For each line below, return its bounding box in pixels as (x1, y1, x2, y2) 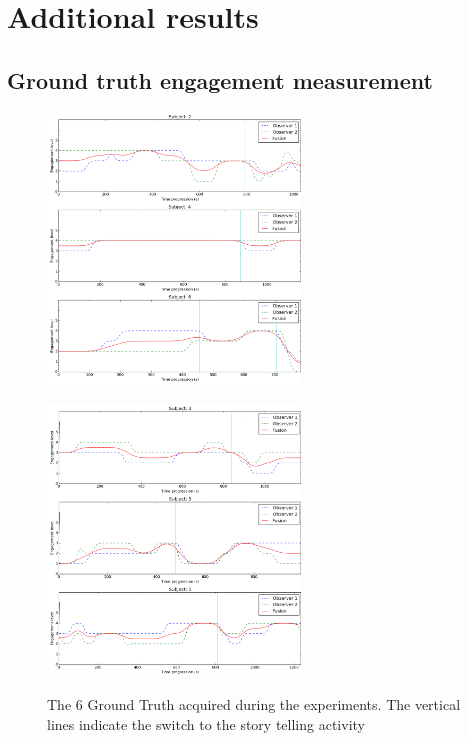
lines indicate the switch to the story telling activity (47, 713, 365, 734)
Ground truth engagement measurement (7, 64, 433, 95)
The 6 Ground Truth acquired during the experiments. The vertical (47, 694, 461, 715)
